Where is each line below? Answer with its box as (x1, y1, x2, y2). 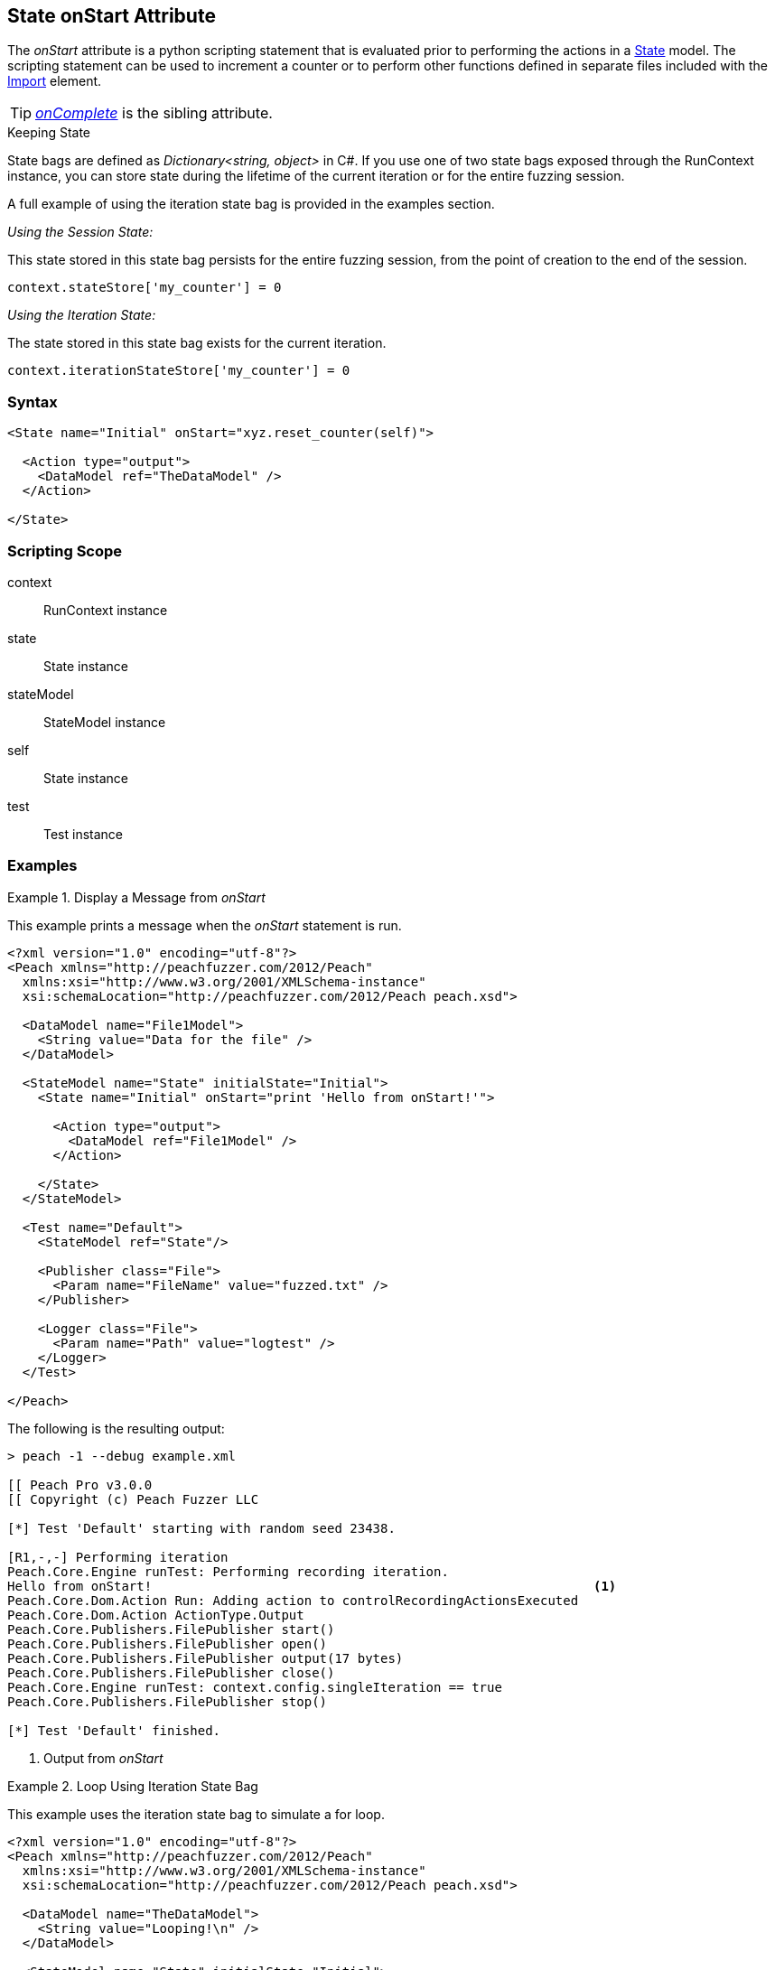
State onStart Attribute (7, 5, 216, 27)
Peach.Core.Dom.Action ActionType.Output (7, 1607, 304, 1622)
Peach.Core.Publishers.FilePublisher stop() (7, 1694, 328, 1709)
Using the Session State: (7, 224, 154, 240)
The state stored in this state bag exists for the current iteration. (7, 335, 387, 351)
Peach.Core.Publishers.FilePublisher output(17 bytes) (7, 1650, 404, 1666)
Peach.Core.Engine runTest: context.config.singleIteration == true (7, 1679, 502, 1695)
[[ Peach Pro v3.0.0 (7, 1477, 153, 1492)
